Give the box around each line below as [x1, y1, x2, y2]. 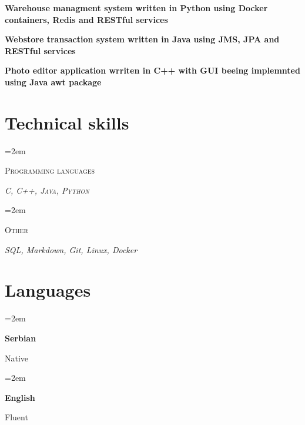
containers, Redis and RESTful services [5, 13, 168, 25]
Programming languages [5, 164, 95, 177]
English [5, 391, 35, 403]
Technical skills [5, 110, 129, 134]
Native [5, 351, 29, 364]
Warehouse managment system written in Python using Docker [5, 2, 268, 14]
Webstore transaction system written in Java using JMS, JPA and [5, 33, 280, 45]
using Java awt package [5, 75, 102, 88]
